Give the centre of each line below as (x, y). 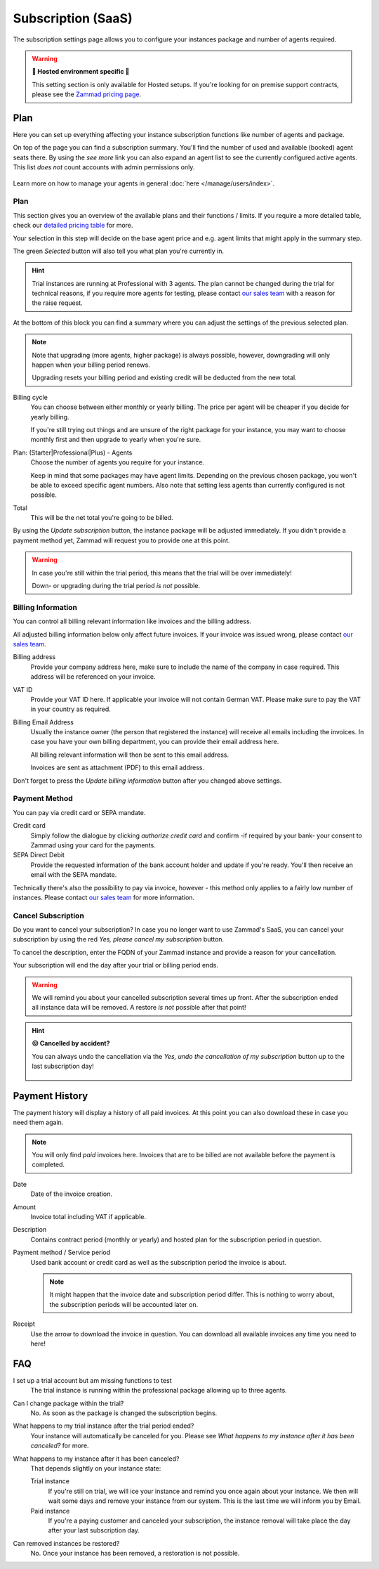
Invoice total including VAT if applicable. (88, 1217)
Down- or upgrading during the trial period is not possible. (116, 586)
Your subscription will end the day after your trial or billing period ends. (116, 965)
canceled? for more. (60, 1446)
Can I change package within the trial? (68, 1403)
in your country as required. (71, 709)
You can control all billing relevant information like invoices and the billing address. (132, 621)
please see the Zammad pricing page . (87, 94)
